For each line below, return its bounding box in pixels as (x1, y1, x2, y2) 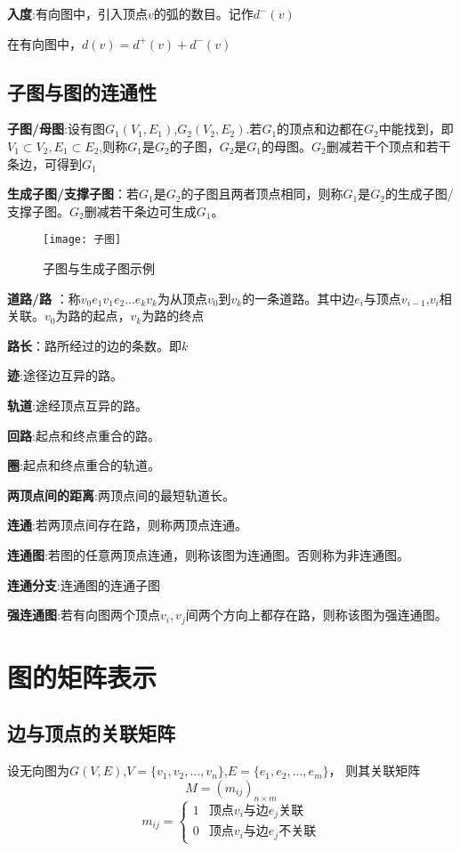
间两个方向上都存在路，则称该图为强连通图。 (185, 605, 448, 624)
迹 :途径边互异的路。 (7, 366, 123, 385)
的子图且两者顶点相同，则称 (181, 184, 343, 203)
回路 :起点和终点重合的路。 (7, 425, 160, 444)
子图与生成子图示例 (43, 259, 155, 278)
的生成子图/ (384, 184, 454, 203)
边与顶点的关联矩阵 (7, 719, 175, 747)
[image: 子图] (43, 233, 122, 247)
